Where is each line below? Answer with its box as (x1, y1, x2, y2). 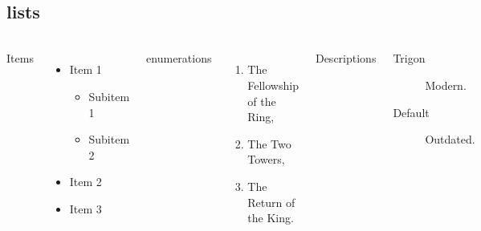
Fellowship (247, 76, 299, 93)
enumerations (146, 50, 212, 67)
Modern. (425, 76, 467, 93)
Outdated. (425, 131, 475, 148)
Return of (247, 193, 296, 210)
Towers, (247, 151, 285, 168)
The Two (247, 135, 291, 152)
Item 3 (69, 200, 102, 217)
